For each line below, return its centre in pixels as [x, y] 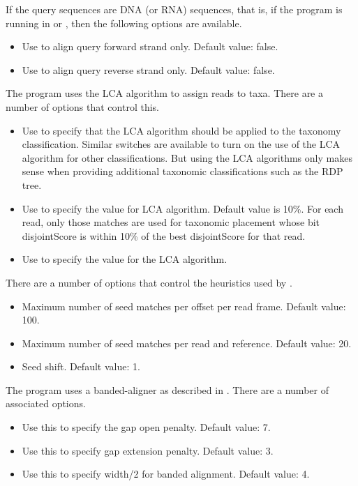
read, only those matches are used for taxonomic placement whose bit [171, 222]
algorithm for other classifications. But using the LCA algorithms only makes [187, 157]
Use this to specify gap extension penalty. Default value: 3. [148, 450]
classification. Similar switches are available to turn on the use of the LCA [181, 144]
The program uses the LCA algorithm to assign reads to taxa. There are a [164, 93]
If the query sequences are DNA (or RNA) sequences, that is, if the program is [174, 9]
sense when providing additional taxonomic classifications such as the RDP [182, 171]
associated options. [46, 403]
